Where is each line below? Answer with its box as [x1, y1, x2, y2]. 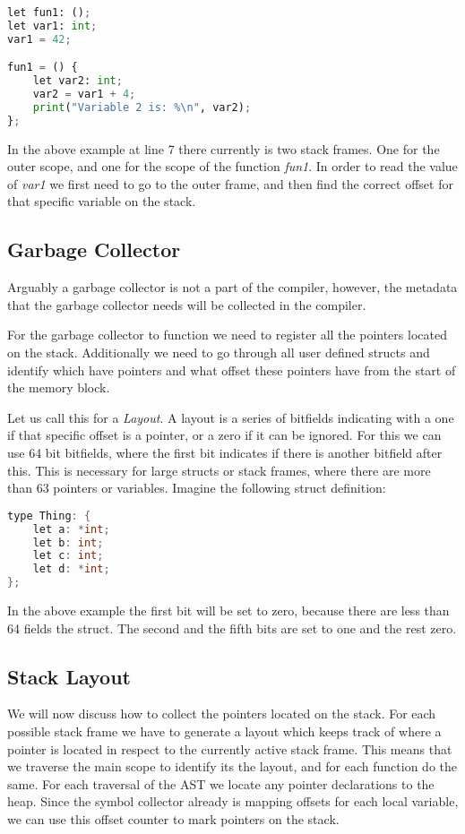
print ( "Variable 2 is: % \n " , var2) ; [32, 100, 252, 114]
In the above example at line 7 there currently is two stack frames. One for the [7, 139, 440, 158]
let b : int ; [32, 536, 104, 549]
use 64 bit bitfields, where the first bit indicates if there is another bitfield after [7, 443, 443, 461]
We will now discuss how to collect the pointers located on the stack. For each [7, 704, 436, 723]
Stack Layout [7, 662, 131, 690]
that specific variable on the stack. [7, 192, 196, 211]
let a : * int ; [32, 522, 110, 536]
